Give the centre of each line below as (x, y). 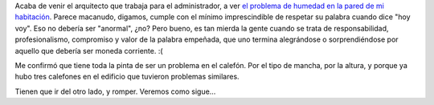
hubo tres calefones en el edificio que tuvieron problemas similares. (127, 77)
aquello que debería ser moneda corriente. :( (89, 50)
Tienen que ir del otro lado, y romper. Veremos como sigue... (115, 91)
